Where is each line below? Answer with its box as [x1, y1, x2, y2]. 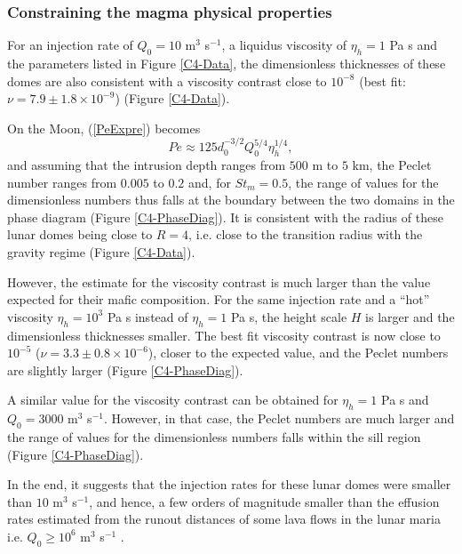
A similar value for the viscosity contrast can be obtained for [7, 390, 339, 409]
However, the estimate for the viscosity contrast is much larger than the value [7, 272, 431, 291]
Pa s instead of [107, 307, 188, 325]
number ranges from [7, 173, 117, 191]
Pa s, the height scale [230, 307, 347, 325]
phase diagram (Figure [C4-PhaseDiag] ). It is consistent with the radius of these [7, 207, 443, 226]
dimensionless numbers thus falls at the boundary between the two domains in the [7, 190, 455, 209]
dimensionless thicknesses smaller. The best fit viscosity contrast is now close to [7, 325, 441, 344]
